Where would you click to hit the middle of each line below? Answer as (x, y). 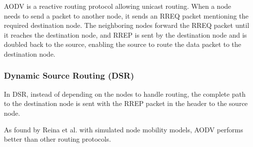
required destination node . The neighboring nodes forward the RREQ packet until (127, 25)
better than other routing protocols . (58, 139)
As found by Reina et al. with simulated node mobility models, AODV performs (124, 129)
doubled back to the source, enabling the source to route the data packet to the (123, 44)
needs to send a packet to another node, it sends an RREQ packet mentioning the (126, 15)
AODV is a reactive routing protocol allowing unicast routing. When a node (118, 6)
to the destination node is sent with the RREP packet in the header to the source (126, 103)
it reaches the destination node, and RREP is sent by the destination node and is (126, 34)
